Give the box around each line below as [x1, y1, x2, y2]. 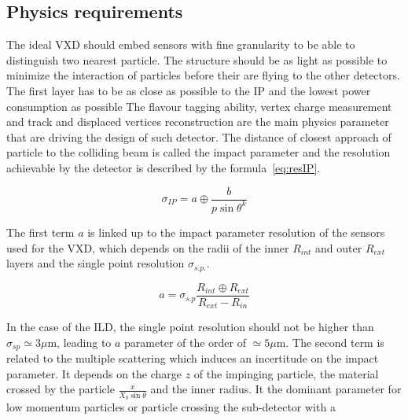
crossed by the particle [6, 381, 115, 397]
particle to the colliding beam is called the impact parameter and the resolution [6, 144, 391, 160]
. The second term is [285, 333, 384, 350]
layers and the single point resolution [6, 255, 185, 271]
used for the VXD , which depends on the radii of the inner [6, 239, 289, 256]
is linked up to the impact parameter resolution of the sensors [87, 223, 385, 240]
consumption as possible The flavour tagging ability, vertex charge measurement [6, 98, 392, 114]
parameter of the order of [124, 333, 247, 350]
